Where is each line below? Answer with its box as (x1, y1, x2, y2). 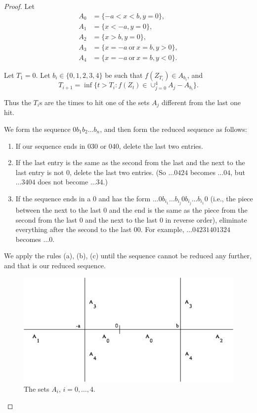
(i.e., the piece (210, 193, 253, 203)
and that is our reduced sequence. (4, 260, 106, 271)
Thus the (4, 97, 31, 107)
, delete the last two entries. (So (69, 167, 166, 177)
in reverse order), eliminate (165, 214, 247, 225)
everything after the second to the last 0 (15, 224, 137, 235)
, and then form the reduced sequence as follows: (100, 124, 247, 134)
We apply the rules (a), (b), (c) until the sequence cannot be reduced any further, (4, 250, 252, 261)
